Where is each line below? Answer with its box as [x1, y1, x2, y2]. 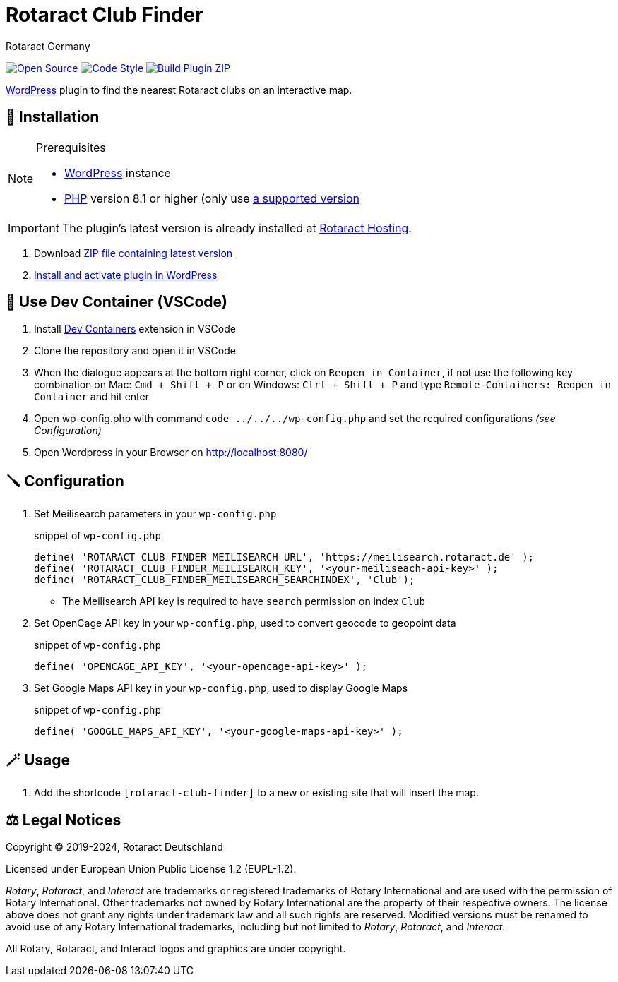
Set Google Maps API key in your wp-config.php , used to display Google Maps [34, 682, 408, 695]
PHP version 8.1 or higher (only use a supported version [64, 191, 359, 205]
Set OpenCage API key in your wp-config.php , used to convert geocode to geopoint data [34, 617, 456, 630]
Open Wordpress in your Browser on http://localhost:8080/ [34, 446, 308, 459]
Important [8, 220, 59, 235]
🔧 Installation [6, 108, 100, 126]
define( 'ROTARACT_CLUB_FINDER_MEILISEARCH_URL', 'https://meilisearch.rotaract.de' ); [34, 551, 535, 563]
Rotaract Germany [6, 40, 90, 52]
